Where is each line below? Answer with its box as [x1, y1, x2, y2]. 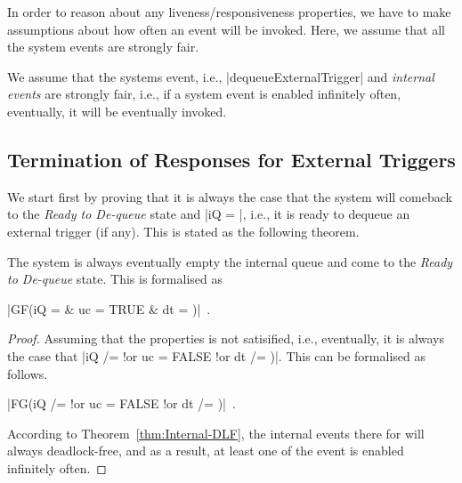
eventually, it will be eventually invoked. [7, 101, 227, 120]
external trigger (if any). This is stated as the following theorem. [7, 221, 360, 240]
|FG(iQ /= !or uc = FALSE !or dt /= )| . [7, 394, 236, 413]
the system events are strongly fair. [7, 37, 199, 56]
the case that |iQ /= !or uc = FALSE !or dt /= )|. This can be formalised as [7, 346, 426, 365]
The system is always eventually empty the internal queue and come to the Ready [7, 252, 453, 270]
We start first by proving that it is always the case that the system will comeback [7, 187, 452, 205]
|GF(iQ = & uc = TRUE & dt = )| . [7, 299, 211, 318]
